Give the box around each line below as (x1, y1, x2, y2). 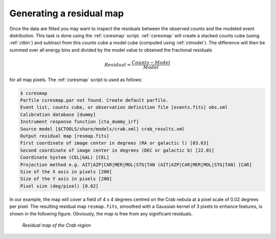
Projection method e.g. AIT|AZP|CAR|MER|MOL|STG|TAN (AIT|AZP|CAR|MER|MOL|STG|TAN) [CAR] (20, 161, 252, 168)
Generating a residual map (9, 8, 124, 19)
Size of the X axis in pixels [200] (20, 169, 112, 175)
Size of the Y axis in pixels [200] (20, 176, 112, 182)
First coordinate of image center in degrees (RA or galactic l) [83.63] (20, 140, 209, 146)
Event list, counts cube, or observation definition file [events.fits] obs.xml (20, 105, 228, 110)
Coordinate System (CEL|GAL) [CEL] (20, 155, 109, 160)
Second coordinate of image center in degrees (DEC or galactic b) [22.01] (20, 147, 215, 153)
